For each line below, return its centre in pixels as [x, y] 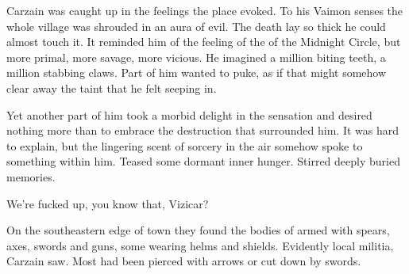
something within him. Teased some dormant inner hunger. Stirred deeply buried [203, 161]
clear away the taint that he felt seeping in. [112, 88]
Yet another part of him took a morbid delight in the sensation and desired [189, 114]
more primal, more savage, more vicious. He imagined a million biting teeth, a [196, 57]
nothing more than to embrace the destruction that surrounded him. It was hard [203, 130]
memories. [31, 176]
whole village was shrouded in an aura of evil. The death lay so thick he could [196, 26]
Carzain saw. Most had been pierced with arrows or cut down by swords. [184, 261]
